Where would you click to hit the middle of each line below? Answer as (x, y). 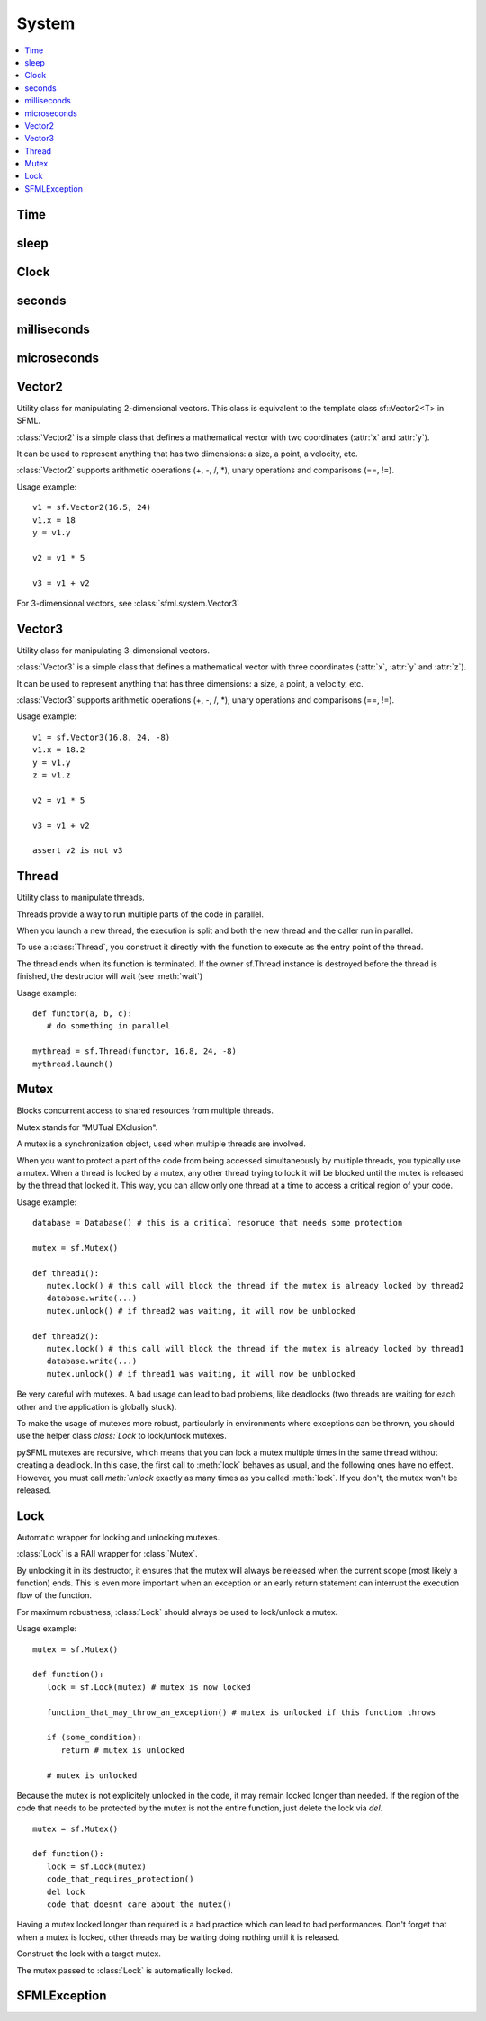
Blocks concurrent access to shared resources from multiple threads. (145, 1110)
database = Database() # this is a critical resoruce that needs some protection (218, 1223)
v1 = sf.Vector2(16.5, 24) (92, 507)
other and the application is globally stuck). (97, 1406)
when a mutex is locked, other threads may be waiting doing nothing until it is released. (178, 1937)
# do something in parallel (108, 1026)
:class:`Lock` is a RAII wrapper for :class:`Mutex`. (107, 1554)
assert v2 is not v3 (78, 851)
